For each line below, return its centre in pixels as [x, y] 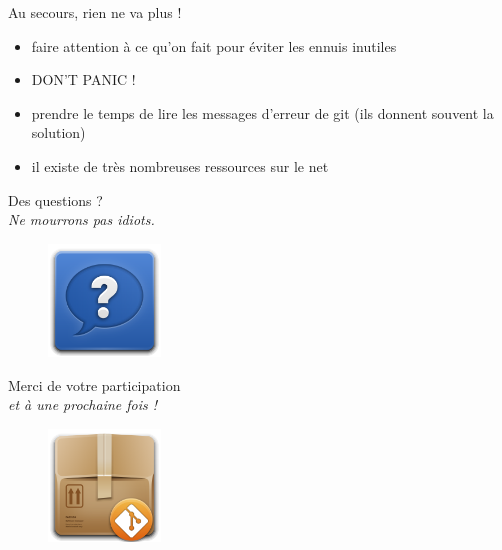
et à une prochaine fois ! [83, 404]
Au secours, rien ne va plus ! [95, 12]
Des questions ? [55, 199]
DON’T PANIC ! [83, 79]
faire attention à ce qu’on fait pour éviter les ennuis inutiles [214, 45]
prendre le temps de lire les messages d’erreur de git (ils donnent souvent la [262, 112]
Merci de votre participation [94, 384]
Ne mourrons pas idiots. [81, 219]
